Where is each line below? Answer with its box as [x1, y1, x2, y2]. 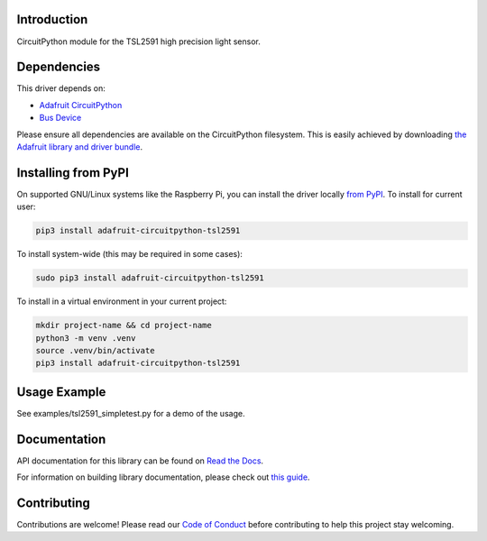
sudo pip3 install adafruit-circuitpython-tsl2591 [35, 273, 265, 283]
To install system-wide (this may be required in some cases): [16, 249, 243, 260]
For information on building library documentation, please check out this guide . [16, 472, 310, 482]
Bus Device [39, 113, 82, 124]
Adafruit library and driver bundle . [16, 141, 143, 152]
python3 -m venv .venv [35, 333, 136, 343]
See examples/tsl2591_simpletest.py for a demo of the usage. [16, 408, 245, 418]
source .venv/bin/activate [35, 345, 155, 355]
